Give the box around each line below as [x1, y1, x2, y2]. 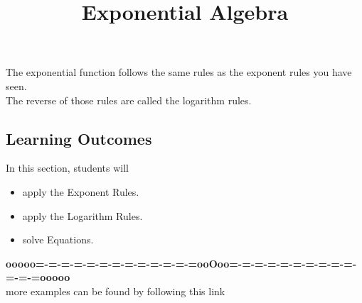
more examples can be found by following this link [6, 283, 225, 298]
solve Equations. [22, 232, 94, 247]
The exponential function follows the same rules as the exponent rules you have [6, 65, 352, 79]
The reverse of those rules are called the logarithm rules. [6, 92, 252, 107]
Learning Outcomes [6, 127, 152, 149]
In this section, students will [6, 160, 129, 175]
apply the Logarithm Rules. [22, 208, 143, 223]
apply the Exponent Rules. [22, 184, 139, 199]
